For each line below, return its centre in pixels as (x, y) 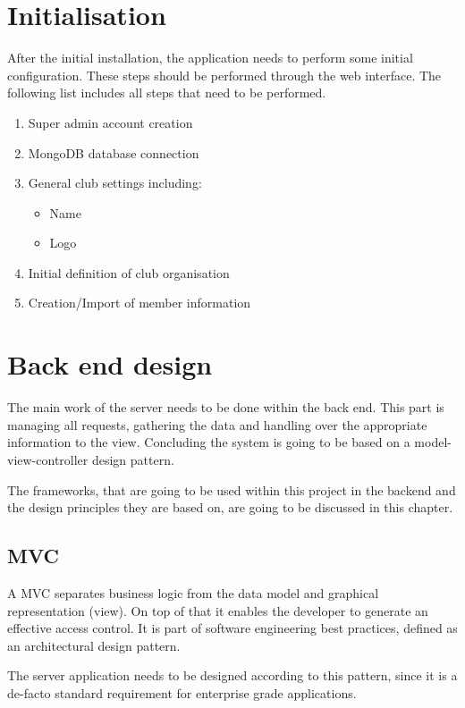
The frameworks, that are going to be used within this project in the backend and (232, 489)
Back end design (110, 364)
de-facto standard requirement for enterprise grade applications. (182, 692)
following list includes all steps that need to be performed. (167, 93)
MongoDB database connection (114, 152)
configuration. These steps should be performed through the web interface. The (224, 75)
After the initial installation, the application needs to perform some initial (210, 58)
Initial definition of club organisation (129, 272)
